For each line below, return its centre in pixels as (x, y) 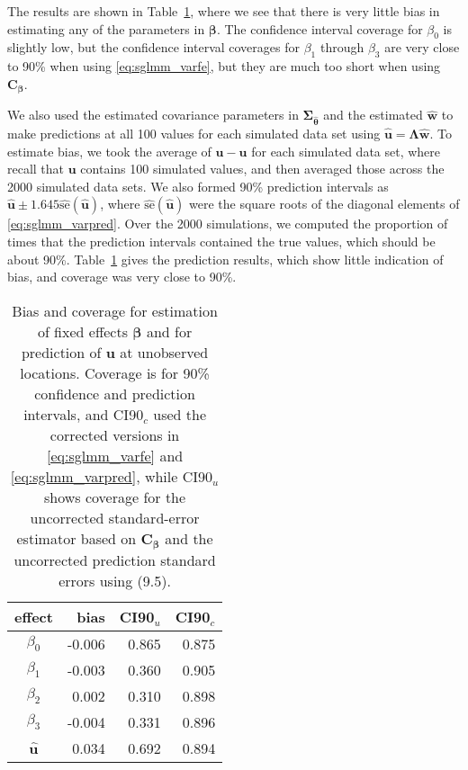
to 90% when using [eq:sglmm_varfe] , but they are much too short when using (224, 66)
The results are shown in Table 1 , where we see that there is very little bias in (224, 11)
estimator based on (76, 538)
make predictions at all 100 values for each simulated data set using (194, 133)
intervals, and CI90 (84, 414)
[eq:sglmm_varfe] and (115, 455)
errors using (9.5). (115, 580)
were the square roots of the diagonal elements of (324, 204)
